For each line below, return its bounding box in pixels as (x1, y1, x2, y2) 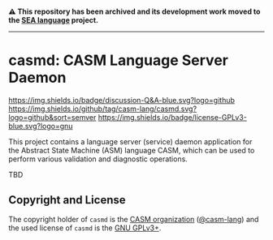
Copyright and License (8, 193, 126, 207)
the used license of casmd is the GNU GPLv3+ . (8, 223, 162, 233)
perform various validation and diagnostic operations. (8, 154, 188, 164)
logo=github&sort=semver (8, 112, 97, 122)
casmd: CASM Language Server (8, 51, 229, 69)
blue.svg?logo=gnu (8, 121, 73, 131)
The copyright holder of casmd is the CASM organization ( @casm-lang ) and (8, 215, 259, 225)
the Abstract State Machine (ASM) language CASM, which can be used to (8, 145, 255, 155)
